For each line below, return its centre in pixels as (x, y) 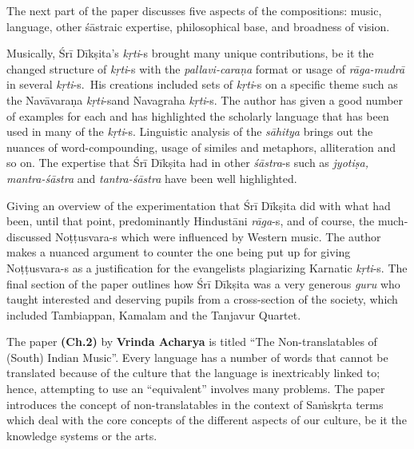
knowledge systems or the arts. (82, 435)
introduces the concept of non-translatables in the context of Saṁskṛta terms (195, 404)
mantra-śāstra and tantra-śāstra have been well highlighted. (152, 178)
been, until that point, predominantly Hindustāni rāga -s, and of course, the (191, 221)
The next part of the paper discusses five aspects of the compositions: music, (194, 10)
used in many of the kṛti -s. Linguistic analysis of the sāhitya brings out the (190, 131)
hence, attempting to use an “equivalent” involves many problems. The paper (196, 389)
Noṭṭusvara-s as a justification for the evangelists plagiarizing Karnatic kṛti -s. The (207, 267)
